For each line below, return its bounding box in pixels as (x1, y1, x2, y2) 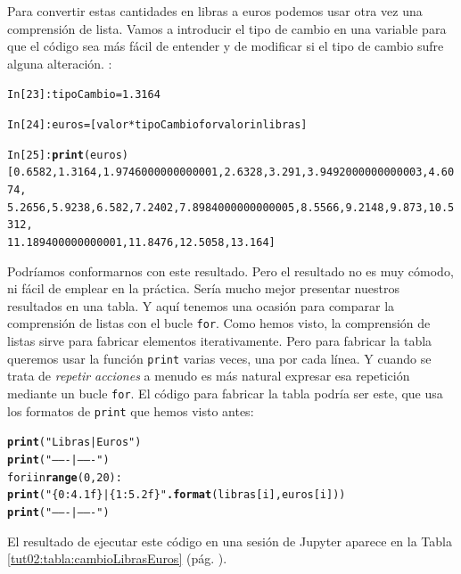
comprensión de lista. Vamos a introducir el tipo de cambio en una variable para (7, 19, 447, 37)
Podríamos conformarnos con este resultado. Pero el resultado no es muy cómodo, (7, 261, 454, 280)
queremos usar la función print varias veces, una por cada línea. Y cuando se (7, 348, 432, 367)
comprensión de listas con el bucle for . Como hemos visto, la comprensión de (7, 314, 431, 332)
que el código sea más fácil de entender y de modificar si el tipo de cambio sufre (7, 37, 444, 55)
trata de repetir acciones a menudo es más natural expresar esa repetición (7, 366, 410, 385)
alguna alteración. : (7, 53, 112, 72)
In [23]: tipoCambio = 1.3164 (7, 88, 161, 102)
